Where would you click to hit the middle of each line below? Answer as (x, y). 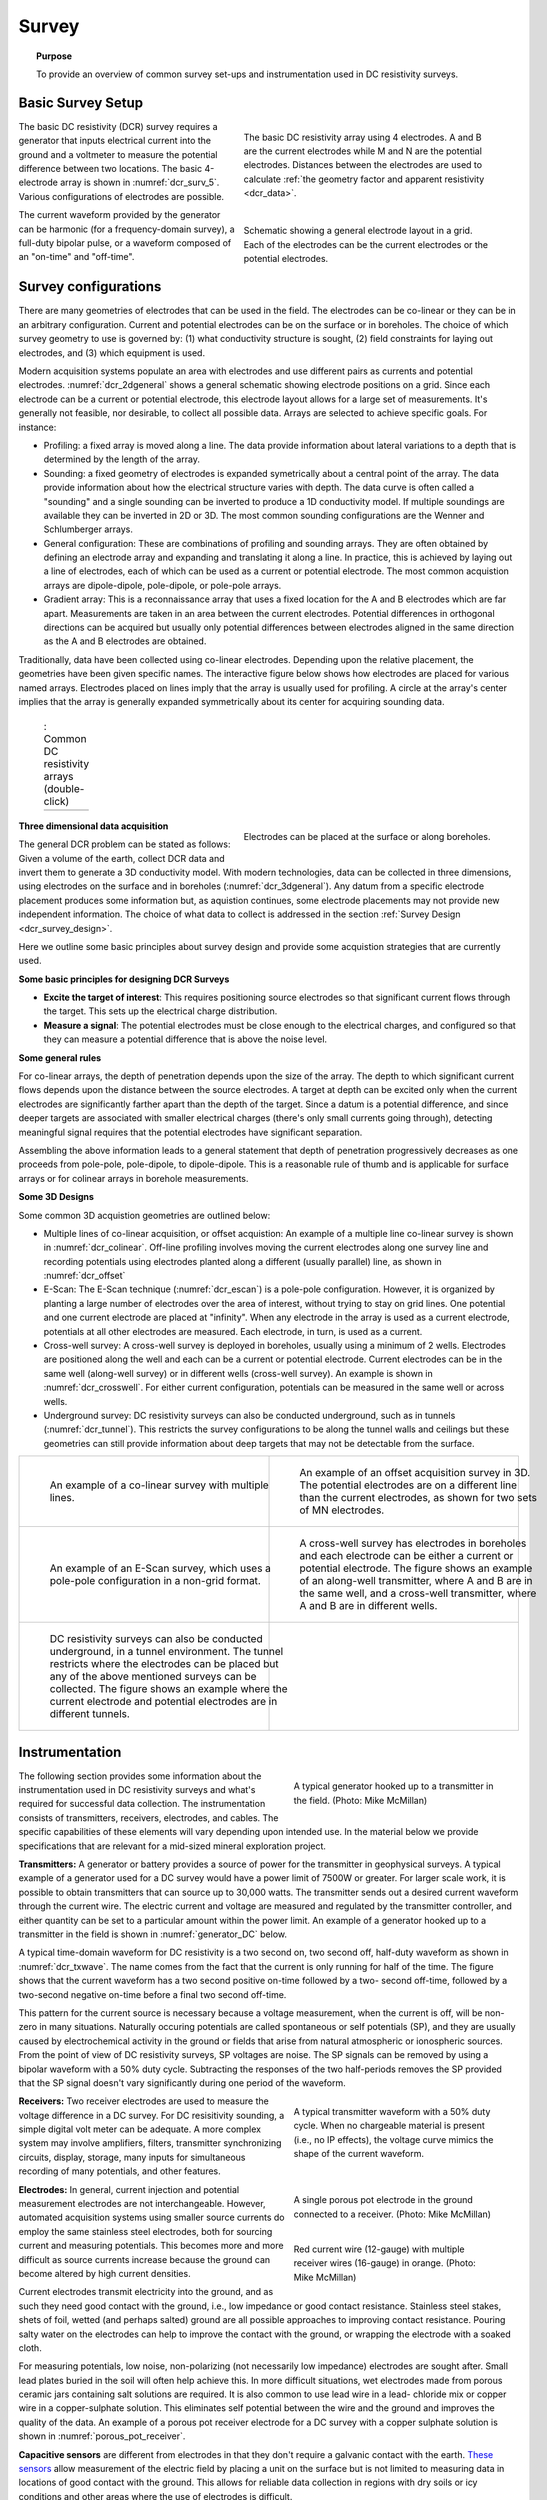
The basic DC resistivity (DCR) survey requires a (118, 126)
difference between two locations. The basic (110, 169)
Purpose (54, 56)
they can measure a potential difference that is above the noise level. (185, 1039)
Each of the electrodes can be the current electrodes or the (366, 244)
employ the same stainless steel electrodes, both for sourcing (145, 2231)
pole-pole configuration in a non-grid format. (155, 1581)
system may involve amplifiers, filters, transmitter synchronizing (150, 2143)
